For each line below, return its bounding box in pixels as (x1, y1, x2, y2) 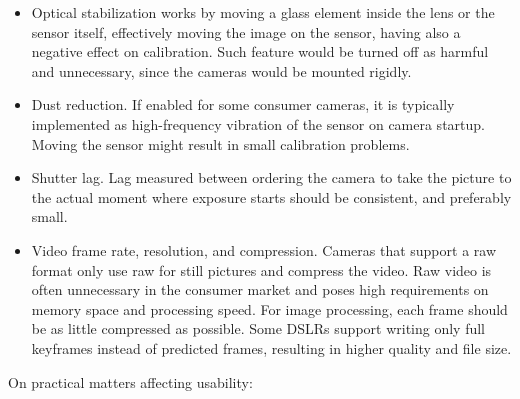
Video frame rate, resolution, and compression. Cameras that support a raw (31, 239, 497, 260)
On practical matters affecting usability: (8, 371, 253, 392)
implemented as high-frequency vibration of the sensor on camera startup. (31, 113, 485, 134)
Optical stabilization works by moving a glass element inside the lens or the (31, 2, 495, 22)
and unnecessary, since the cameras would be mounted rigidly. (31, 60, 412, 81)
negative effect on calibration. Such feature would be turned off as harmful (31, 41, 489, 62)
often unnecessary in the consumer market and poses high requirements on (31, 279, 489, 300)
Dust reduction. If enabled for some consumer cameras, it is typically (31, 94, 455, 115)
